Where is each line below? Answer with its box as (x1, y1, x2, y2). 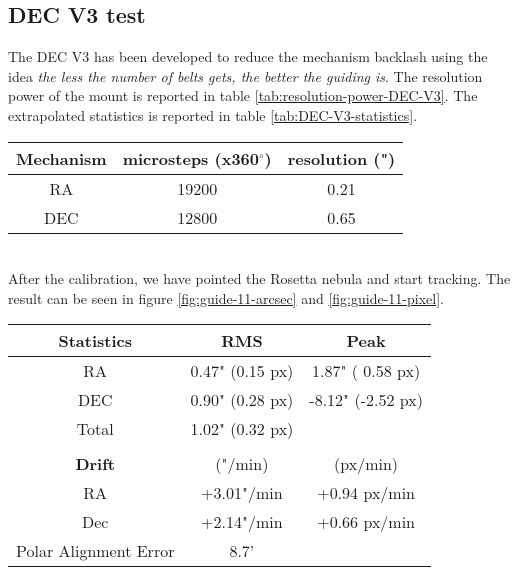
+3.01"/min (201, 481, 283, 505)
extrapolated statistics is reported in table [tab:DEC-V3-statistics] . (8, 104, 418, 125)
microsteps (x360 (122, 146, 259, 170)
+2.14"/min (201, 510, 283, 534)
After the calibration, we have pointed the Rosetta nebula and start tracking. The (8, 268, 511, 289)
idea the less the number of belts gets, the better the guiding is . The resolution (8, 65, 483, 86)
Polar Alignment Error (16, 539, 175, 563)
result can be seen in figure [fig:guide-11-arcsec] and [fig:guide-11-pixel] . (8, 287, 444, 308)
